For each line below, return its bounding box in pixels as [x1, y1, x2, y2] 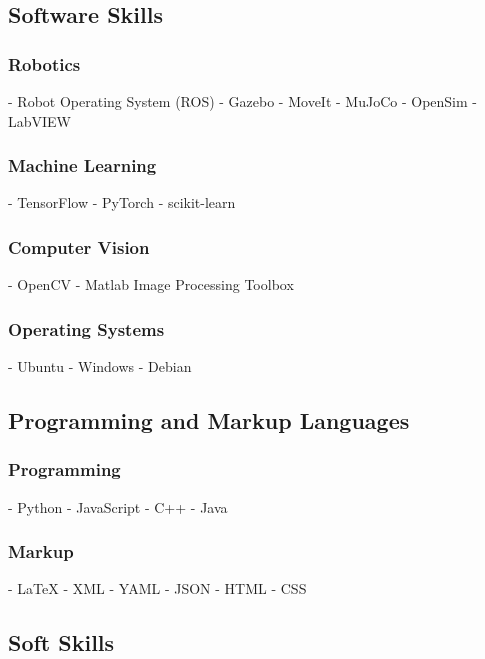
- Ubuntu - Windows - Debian [8, 356, 192, 377]
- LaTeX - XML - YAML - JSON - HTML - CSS [8, 578, 307, 599]
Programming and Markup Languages [8, 405, 410, 436]
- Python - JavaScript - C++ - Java [8, 496, 228, 517]
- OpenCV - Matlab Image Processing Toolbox [8, 274, 294, 295]
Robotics [8, 51, 81, 76]
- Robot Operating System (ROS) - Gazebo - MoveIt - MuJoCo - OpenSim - [8, 91, 477, 111]
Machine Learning [8, 153, 157, 178]
